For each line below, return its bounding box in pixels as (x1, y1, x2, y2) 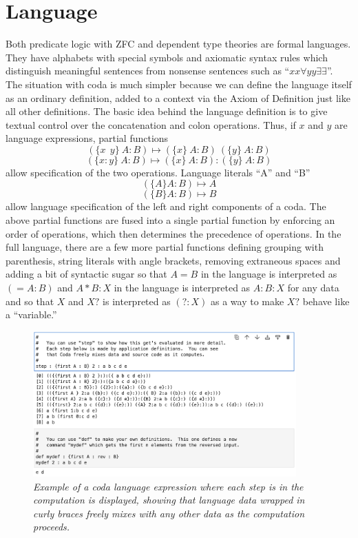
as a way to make (210, 293, 284, 308)
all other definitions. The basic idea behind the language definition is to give (6, 104, 328, 118)
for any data (287, 280, 339, 295)
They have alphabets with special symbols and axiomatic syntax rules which (6, 50, 328, 64)
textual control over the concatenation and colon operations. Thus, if (6, 117, 296, 132)
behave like (302, 293, 350, 308)
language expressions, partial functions (6, 131, 169, 145)
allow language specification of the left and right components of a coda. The (6, 199, 326, 214)
